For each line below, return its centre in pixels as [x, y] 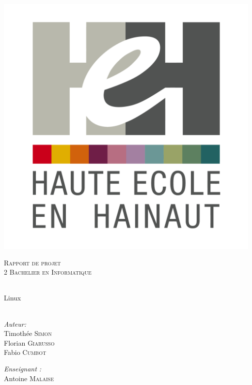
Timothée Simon [28, 333]
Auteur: [15, 324]
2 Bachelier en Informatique [48, 272]
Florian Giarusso [29, 342]
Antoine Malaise [29, 378]
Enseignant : [23, 368]
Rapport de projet [32, 262]
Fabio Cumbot [25, 352]
